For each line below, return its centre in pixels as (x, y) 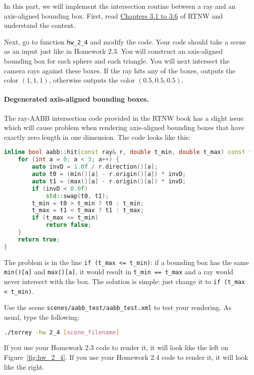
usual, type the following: (42, 317)
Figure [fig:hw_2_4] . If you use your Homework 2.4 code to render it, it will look (126, 357)
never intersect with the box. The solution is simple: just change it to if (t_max (125, 281)
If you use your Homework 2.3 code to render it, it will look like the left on (116, 347)
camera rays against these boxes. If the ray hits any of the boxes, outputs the (120, 70)
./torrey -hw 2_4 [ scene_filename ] (62, 332)
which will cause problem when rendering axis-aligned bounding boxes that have (124, 127)
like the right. (24, 366)
